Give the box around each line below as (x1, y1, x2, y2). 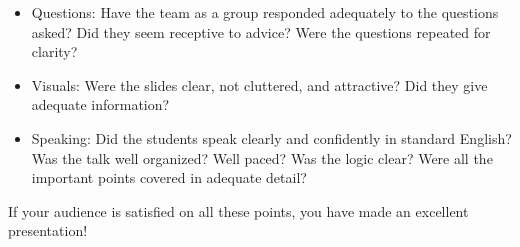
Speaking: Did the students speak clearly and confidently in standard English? (31, 127, 512, 148)
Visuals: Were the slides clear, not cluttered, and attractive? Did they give (31, 74, 488, 95)
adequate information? (31, 94, 170, 115)
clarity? (31, 41, 78, 62)
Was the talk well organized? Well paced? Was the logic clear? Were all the (31, 147, 493, 168)
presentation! (8, 220, 88, 241)
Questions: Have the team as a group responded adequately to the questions (31, 2, 499, 22)
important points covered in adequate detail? (31, 167, 307, 188)
